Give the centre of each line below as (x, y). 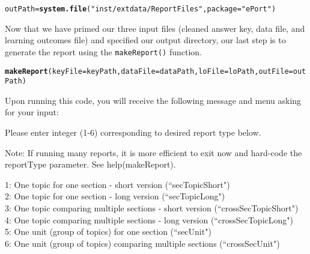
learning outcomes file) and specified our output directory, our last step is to (145, 40)
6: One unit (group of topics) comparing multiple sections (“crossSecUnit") (142, 243)
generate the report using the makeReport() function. (104, 51)
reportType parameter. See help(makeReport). (90, 164)
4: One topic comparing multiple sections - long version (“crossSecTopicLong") (149, 219)
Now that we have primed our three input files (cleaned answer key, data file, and (155, 28)
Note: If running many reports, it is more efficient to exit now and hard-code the (153, 152)
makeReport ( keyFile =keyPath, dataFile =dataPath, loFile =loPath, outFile (147, 71)
